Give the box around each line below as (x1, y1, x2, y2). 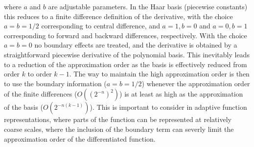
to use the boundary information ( (4, 78, 107, 88)
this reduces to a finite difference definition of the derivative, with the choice (4, 11, 233, 21)
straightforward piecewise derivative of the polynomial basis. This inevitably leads (4, 49, 250, 59)
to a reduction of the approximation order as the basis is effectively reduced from (4, 59, 247, 69)
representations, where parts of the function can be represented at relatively (4, 114, 231, 124)
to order (27, 69, 52, 79)
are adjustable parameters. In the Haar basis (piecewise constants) (48, 1, 248, 11)
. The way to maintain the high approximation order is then (69, 69, 250, 79)
